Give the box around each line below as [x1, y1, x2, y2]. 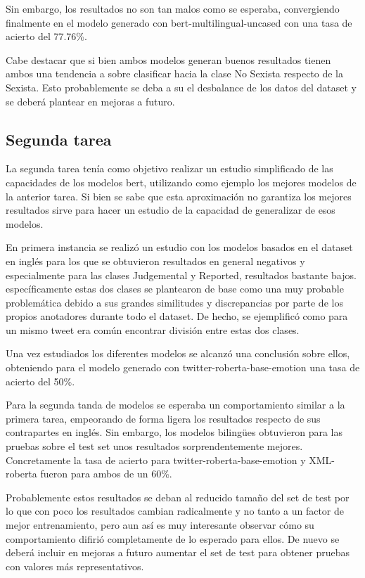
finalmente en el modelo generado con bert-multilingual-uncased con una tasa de [6, 15, 352, 30]
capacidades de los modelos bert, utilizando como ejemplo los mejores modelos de [6, 174, 357, 189]
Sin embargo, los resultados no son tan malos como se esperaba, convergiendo [6, 1, 340, 15]
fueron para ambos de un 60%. [40, 466, 172, 481]
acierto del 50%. [6, 373, 75, 388]
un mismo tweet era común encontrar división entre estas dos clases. [6, 322, 300, 337]
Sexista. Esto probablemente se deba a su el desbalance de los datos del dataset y [6, 79, 357, 94]
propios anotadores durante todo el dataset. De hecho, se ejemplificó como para [6, 309, 348, 323]
